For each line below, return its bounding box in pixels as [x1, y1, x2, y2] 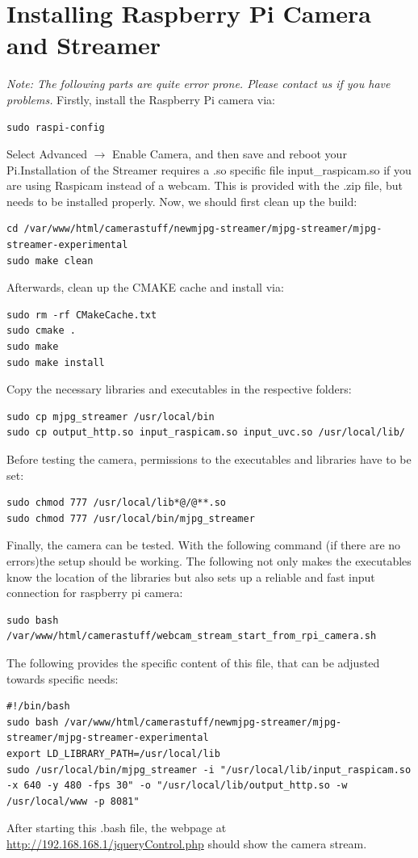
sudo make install [6, 356, 105, 368]
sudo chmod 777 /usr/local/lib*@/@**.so [6, 497, 227, 509]
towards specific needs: [6, 670, 119, 687]
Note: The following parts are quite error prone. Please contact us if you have [6, 75, 391, 92]
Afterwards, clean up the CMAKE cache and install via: [6, 279, 284, 296]
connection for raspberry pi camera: [6, 584, 183, 601]
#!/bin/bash [6, 700, 70, 713]
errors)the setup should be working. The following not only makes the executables [6, 552, 412, 569]
